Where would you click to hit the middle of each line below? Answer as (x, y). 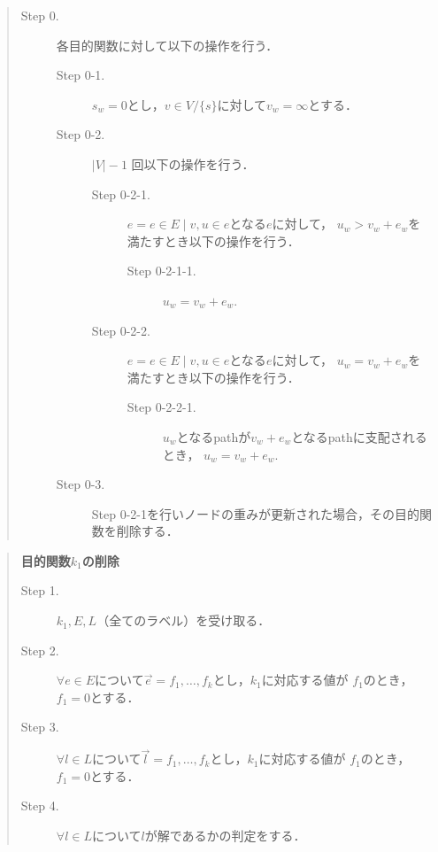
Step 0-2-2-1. (161, 407)
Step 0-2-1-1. (161, 271)
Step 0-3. (81, 484)
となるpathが (214, 436)
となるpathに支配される (359, 436)
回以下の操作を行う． (193, 163)
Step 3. (40, 727)
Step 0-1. (81, 75)
